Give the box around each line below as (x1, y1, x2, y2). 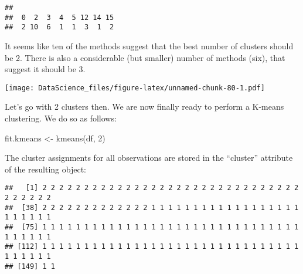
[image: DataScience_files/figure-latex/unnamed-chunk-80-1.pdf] (5, 83, 265, 92)
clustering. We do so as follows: (5, 112, 117, 124)
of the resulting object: (5, 163, 86, 175)
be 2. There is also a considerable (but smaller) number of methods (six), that (5, 51, 285, 63)
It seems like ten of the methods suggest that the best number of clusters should (5, 39, 294, 52)
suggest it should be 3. (5, 63, 86, 75)
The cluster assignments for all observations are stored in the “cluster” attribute (5, 151, 293, 164)
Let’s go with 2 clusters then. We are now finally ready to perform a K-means (5, 100, 284, 113)
